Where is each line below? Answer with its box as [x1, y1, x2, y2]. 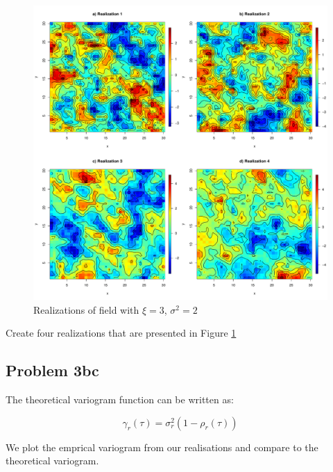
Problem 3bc [6, 360, 99, 381]
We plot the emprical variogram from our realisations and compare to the [6, 439, 318, 454]
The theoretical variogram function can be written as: [6, 391, 234, 406]
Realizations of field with [33, 302, 139, 317]
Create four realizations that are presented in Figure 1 [6, 326, 237, 340]
